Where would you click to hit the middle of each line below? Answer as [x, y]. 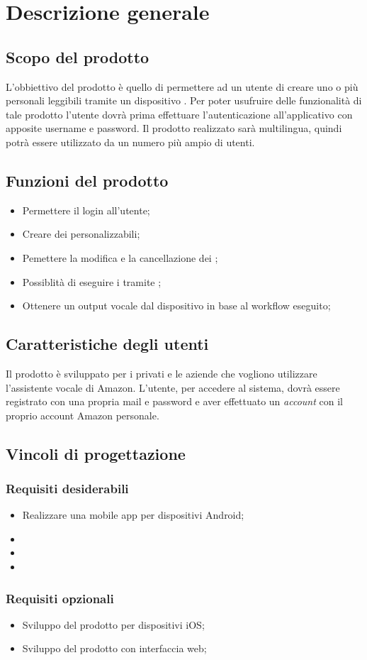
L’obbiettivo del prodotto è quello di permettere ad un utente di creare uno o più [182, 86]
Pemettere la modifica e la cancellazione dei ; [120, 257]
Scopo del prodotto [78, 56]
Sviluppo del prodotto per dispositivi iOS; [113, 624]
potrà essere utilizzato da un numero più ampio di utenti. [130, 142]
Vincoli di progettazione [96, 453]
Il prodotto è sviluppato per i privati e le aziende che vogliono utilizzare [162, 373]
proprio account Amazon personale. [83, 415]
